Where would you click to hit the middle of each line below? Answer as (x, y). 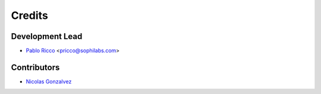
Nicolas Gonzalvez (49, 81)
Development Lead (47, 36)
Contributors (35, 67)
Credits (30, 15)
